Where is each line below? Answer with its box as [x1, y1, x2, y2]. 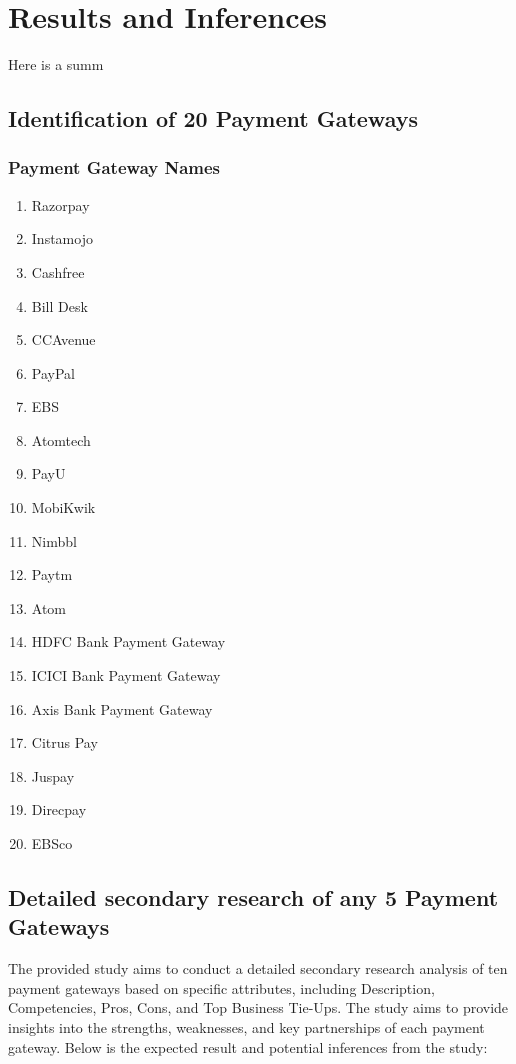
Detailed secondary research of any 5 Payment [8, 881, 499, 912]
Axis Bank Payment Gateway [31, 698, 213, 719]
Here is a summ [8, 54, 104, 75]
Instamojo [31, 228, 93, 249]
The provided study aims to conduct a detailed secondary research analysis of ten [8, 958, 508, 979]
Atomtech [31, 429, 91, 450]
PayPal [31, 362, 75, 383]
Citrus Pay [31, 732, 98, 753]
